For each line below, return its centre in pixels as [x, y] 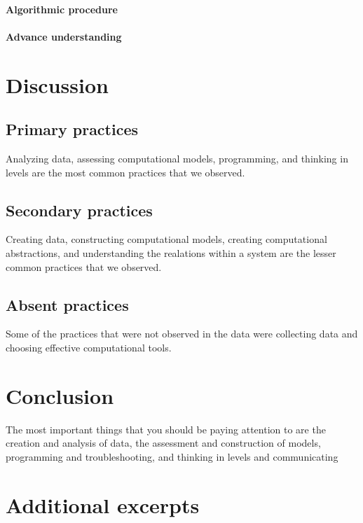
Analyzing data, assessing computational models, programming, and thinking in [177, 158]
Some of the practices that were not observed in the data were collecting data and [182, 334]
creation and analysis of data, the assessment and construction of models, [163, 443]
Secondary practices [79, 210]
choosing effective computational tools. [89, 347]
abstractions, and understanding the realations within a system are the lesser [171, 252]
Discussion [57, 84]
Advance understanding [64, 36]
